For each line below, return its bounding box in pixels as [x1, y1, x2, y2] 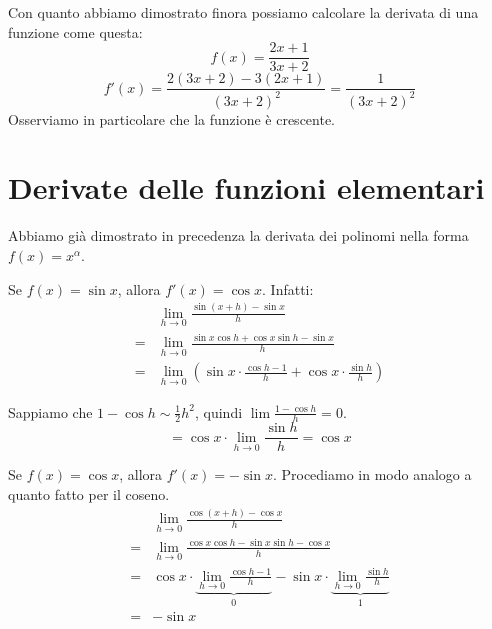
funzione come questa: [8, 21, 143, 42]
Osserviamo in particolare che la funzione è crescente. [8, 108, 336, 129]
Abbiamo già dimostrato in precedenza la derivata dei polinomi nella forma [8, 225, 469, 246]
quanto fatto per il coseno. [8, 484, 170, 505]
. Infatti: [262, 278, 314, 299]
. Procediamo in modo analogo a [272, 464, 472, 485]
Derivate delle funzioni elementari [8, 167, 485, 208]
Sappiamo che [8, 401, 93, 422]
